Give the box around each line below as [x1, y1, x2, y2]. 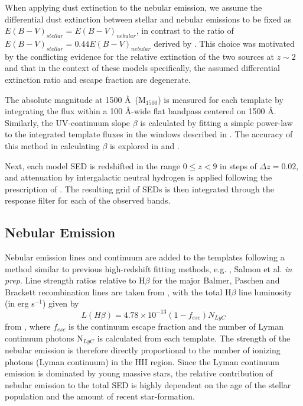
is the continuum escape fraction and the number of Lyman [68, 320, 284, 333]
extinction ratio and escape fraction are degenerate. [5, 73, 191, 85]
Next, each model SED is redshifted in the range [5, 159, 180, 172]
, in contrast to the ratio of [136, 24, 234, 37]
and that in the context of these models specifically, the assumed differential [5, 62, 280, 74]
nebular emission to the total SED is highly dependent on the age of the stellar [5, 378, 291, 391]
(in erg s [5, 297, 35, 310]
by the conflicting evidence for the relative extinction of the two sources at [5, 50, 275, 62]
